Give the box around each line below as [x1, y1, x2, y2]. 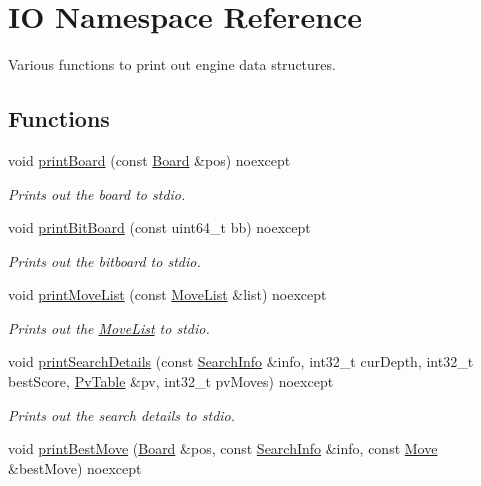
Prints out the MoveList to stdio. [8, 317, 210, 338]
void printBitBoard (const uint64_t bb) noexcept [8, 217, 311, 238]
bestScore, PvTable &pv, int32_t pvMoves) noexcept [8, 371, 334, 392]
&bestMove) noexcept [8, 457, 142, 478]
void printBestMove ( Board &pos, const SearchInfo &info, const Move [8, 438, 438, 459]
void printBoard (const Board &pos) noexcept [8, 149, 291, 170]
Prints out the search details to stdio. [8, 404, 236, 425]
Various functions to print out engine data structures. [8, 54, 336, 75]
